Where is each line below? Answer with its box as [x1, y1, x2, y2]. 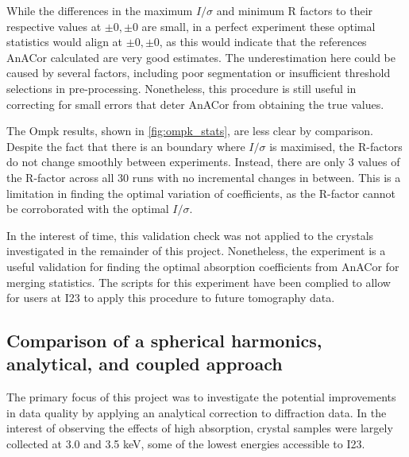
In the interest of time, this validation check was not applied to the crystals [6, 227, 374, 243]
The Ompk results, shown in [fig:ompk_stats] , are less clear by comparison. [6, 122, 373, 139]
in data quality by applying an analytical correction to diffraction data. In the [6, 404, 387, 420]
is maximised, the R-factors [269, 137, 403, 154]
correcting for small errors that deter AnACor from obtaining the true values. [6, 95, 384, 112]
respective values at [6, 17, 102, 34]
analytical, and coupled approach [6, 351, 283, 376]
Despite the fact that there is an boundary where [6, 137, 245, 154]
